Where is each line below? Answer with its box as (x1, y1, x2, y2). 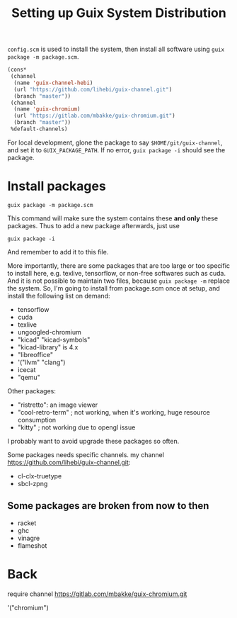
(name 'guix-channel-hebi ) (13, 79, 93, 86)
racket (17, 519, 37, 527)
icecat (17, 365, 36, 373)
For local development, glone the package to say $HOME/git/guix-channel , (7, 138, 223, 147)
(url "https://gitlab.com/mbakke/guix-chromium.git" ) (13, 112, 175, 120)
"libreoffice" (17, 350, 53, 359)
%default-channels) (10, 125, 69, 133)
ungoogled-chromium (17, 327, 81, 336)
